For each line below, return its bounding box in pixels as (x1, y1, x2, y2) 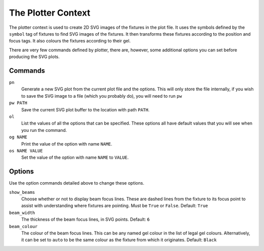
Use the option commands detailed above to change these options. (9, 180, 144, 186)
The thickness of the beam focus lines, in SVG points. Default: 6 (21, 216, 150, 222)
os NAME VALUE (9, 148, 43, 153)
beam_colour (9, 224, 38, 229)
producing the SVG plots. (9, 54, 60, 60)
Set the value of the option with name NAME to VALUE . (21, 154, 129, 161)
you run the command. (21, 127, 67, 133)
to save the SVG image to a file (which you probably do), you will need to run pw (21, 93, 182, 99)
